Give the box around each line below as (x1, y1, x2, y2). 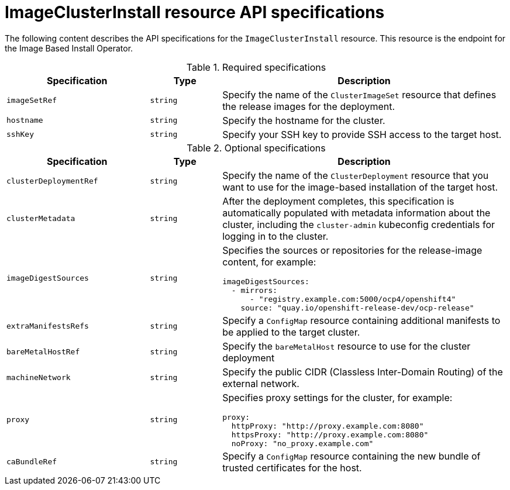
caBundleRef (6, 457, 57, 467)
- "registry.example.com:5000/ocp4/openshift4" (250, 294, 456, 303)
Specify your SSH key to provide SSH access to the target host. (222, 128, 502, 140)
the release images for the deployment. (222, 100, 395, 112)
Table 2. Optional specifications (187, 142, 326, 154)
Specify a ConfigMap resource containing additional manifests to (222, 314, 501, 326)
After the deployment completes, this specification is (222, 195, 454, 207)
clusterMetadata (6, 214, 75, 223)
